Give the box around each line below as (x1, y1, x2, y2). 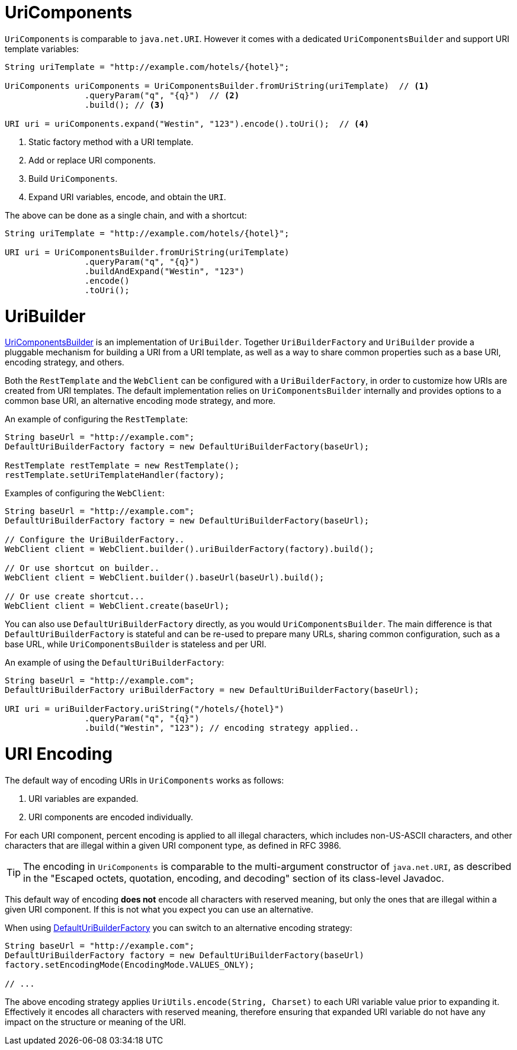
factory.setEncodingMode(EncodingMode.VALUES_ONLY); (5, 959, 255, 969)
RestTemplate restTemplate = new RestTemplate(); (5, 461, 240, 471)
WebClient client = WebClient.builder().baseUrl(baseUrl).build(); (5, 573, 325, 583)
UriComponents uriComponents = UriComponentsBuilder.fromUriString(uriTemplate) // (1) (5, 81, 429, 91)
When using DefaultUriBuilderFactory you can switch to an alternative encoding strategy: (5, 922, 352, 933)
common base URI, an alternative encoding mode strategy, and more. (5, 396, 276, 406)
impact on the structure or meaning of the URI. (5, 1016, 186, 1027)
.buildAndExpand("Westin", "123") (84, 266, 245, 276)
